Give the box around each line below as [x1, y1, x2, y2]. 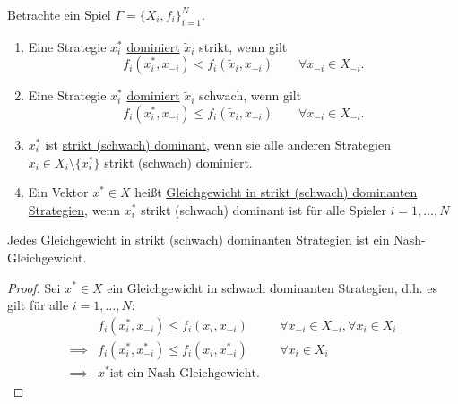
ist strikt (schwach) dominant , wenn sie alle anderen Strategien [45, 134, 391, 153]
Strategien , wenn [28, 200, 121, 219]
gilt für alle [7, 296, 69, 314]
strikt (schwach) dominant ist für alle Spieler [141, 200, 386, 219]
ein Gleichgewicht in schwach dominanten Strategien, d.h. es [107, 278, 438, 297]
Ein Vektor [28, 183, 89, 202]
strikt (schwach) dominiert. [104, 152, 253, 171]
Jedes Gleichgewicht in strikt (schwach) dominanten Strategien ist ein [7, 230, 390, 249]
